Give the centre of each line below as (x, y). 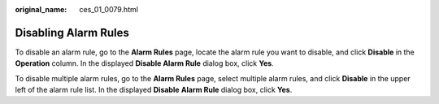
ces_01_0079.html (109, 9)
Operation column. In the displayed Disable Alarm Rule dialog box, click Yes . (144, 63)
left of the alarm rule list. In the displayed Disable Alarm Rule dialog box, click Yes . (154, 90)
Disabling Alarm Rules (72, 32)
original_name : (41, 9)
